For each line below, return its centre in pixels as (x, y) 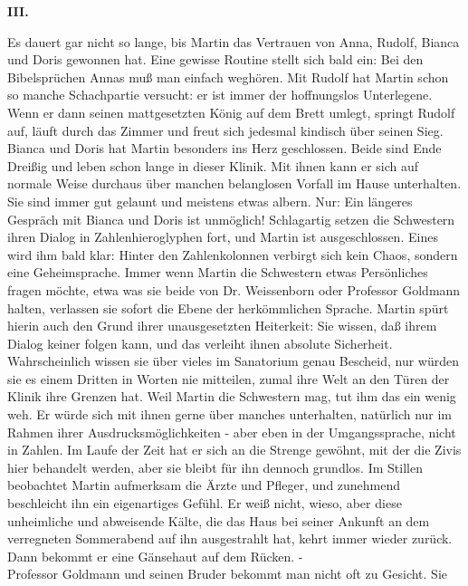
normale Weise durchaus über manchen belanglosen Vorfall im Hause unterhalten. (234, 183)
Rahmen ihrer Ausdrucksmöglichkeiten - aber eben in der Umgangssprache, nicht (232, 432)
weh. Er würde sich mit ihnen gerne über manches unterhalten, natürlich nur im (230, 414)
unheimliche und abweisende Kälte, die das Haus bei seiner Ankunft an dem (219, 520)
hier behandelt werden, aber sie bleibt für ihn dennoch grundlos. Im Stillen (215, 467)
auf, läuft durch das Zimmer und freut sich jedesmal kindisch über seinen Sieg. (225, 130)
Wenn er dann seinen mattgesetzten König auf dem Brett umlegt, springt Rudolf (231, 112)
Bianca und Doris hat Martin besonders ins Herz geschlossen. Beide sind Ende (224, 148)
